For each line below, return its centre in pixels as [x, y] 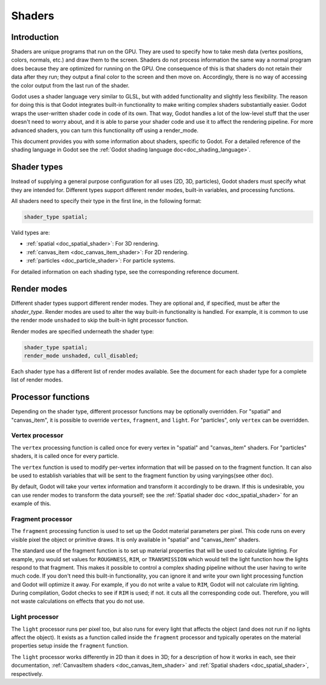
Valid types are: [30, 233]
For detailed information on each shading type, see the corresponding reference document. [125, 272]
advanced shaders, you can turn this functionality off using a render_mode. [105, 130]
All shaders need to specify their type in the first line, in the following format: [106, 201]
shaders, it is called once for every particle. [65, 456]
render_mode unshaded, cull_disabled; [81, 356]
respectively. [27, 674]
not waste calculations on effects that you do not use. [78, 601]
